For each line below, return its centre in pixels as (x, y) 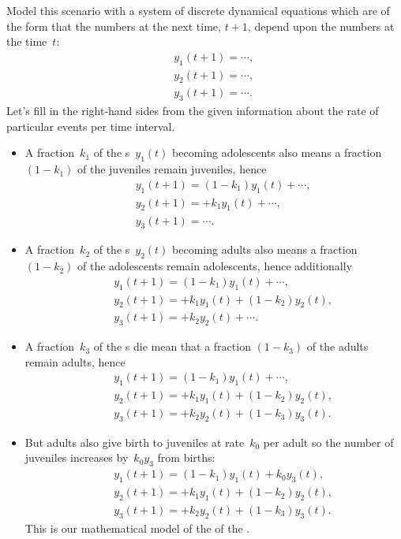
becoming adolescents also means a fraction (277, 152)
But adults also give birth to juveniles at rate (135, 442)
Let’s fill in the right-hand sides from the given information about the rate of (193, 111)
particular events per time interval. (91, 126)
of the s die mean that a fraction (172, 346)
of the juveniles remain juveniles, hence (172, 169)
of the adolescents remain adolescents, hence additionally (215, 266)
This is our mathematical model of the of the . (137, 528)
